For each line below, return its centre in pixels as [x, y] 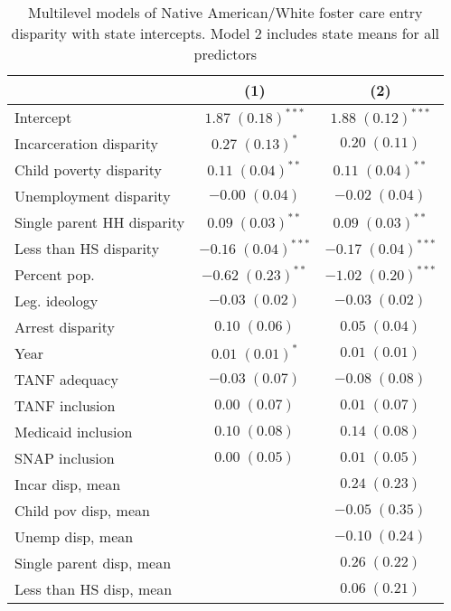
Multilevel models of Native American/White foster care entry [225, 12]
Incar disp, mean [68, 484]
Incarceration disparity [86, 143]
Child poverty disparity [88, 169]
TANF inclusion [65, 405]
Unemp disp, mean [74, 536]
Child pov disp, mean [82, 510]
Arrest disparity [65, 327]
